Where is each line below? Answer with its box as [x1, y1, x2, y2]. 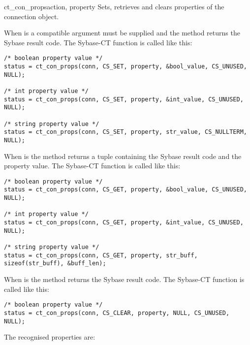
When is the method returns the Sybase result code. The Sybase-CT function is [4, 274, 245, 284]
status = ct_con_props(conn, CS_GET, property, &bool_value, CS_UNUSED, [4, 186, 247, 193]
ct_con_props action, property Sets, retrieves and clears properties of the [4, 1, 224, 11]
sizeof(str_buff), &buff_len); [4, 260, 106, 267]
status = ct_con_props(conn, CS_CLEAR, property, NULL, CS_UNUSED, [4, 309, 230, 316]
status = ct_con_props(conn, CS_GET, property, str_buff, [4, 251, 198, 259]
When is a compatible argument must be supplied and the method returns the [4, 28, 240, 38]
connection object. [4, 11, 59, 21]
